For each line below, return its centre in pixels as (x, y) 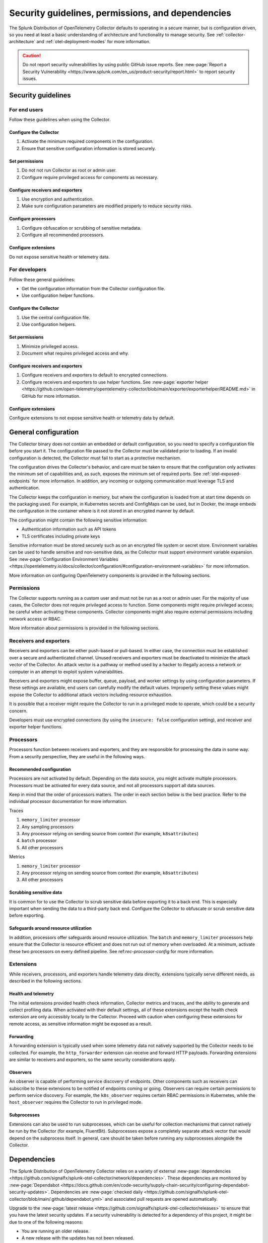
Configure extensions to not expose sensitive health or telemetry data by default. (92, 418)
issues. (30, 78)
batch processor (39, 841)
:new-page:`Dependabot (34, 1185)
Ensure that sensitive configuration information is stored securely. (89, 148)
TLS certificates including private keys (61, 536)
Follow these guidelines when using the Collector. (60, 120)
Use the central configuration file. (56, 317)
